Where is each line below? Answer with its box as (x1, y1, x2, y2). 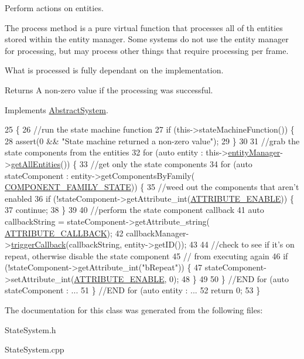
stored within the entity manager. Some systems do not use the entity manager (5, 33, 289, 45)
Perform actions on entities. (5, 2, 104, 13)
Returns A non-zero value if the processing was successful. (5, 83, 213, 96)
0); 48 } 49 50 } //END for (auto (169, 272, 289, 285)
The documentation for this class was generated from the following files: (5, 304, 263, 316)
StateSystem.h (5, 323, 56, 336)
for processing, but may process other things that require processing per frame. (5, 44, 289, 56)
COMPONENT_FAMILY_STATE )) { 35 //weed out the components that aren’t (5, 181, 299, 193)
